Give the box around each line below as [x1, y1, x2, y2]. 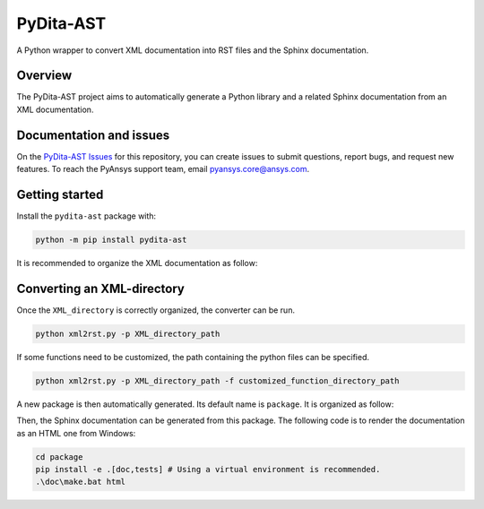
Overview [16, 68, 73, 83]
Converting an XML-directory [16, 280, 186, 296]
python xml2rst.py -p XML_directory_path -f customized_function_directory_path [35, 375, 400, 385]
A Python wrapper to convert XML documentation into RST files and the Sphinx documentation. [16, 45, 369, 56]
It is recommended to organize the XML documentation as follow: [16, 258, 258, 269]
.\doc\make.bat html [35, 477, 125, 487]
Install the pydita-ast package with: [16, 211, 157, 221]
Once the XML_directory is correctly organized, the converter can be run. [16, 305, 296, 315]
